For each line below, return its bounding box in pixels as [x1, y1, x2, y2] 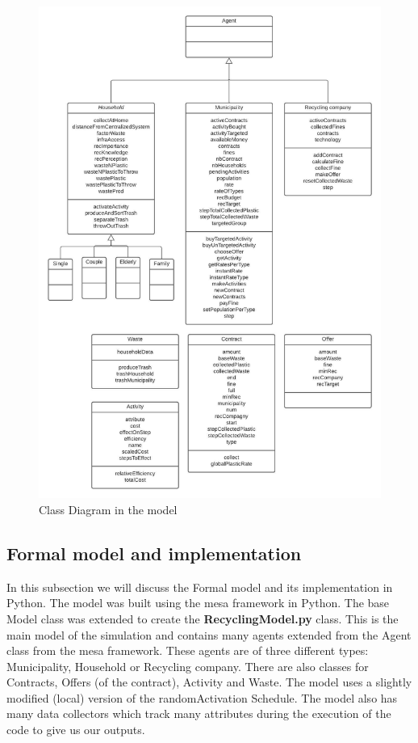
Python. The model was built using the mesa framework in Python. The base [6, 594, 390, 611]
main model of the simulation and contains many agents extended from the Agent [6, 626, 412, 643]
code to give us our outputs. [6, 721, 145, 738]
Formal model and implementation [6, 540, 302, 565]
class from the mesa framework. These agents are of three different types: [6, 642, 369, 659]
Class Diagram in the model [39, 500, 178, 517]
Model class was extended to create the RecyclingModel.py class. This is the [6, 610, 399, 627]
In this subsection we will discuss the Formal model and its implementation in [6, 578, 393, 595]
